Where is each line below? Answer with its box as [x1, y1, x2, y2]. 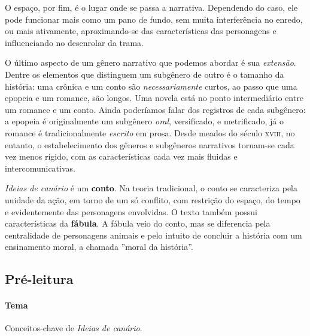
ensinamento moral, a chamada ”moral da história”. [5, 240, 193, 253]
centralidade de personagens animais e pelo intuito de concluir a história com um [5, 228, 302, 241]
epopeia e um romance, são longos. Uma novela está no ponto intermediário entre [5, 91, 303, 104]
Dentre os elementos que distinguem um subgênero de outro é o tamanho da [5, 68, 284, 80]
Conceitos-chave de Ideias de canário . [5, 322, 142, 334]
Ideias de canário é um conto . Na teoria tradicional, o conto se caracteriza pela [5, 182, 297, 194]
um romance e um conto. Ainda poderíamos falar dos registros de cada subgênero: [5, 103, 306, 115]
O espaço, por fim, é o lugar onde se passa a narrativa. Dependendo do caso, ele [5, 1, 298, 13]
